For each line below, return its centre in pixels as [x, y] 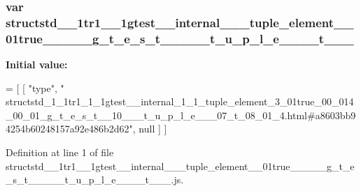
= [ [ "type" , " [35, 87]
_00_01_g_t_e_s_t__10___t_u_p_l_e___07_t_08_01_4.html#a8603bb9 [181, 115]
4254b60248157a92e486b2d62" [69, 129]
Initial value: [37, 64]
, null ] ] [150, 129]
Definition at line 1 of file [60, 152]
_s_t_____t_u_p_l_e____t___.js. [95, 179]
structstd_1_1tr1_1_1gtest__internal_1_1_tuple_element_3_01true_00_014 [180, 101]
